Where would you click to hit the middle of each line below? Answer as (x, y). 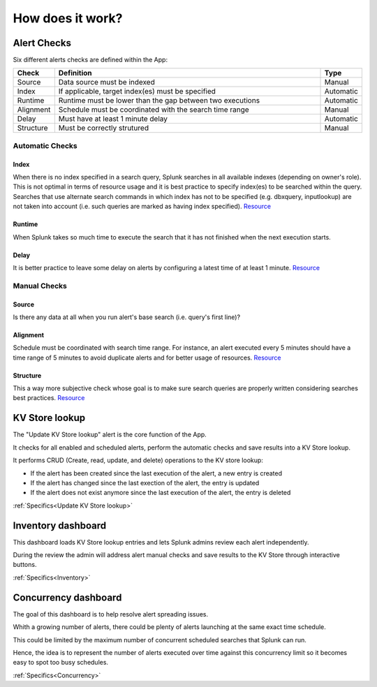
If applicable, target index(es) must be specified (137, 91)
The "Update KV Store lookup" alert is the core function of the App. (110, 435)
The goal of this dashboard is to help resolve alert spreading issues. (111, 614)
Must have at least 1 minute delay (113, 119)
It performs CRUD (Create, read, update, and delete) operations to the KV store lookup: (138, 460)
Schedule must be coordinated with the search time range (154, 110)
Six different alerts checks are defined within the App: (90, 60)
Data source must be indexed (106, 82)
